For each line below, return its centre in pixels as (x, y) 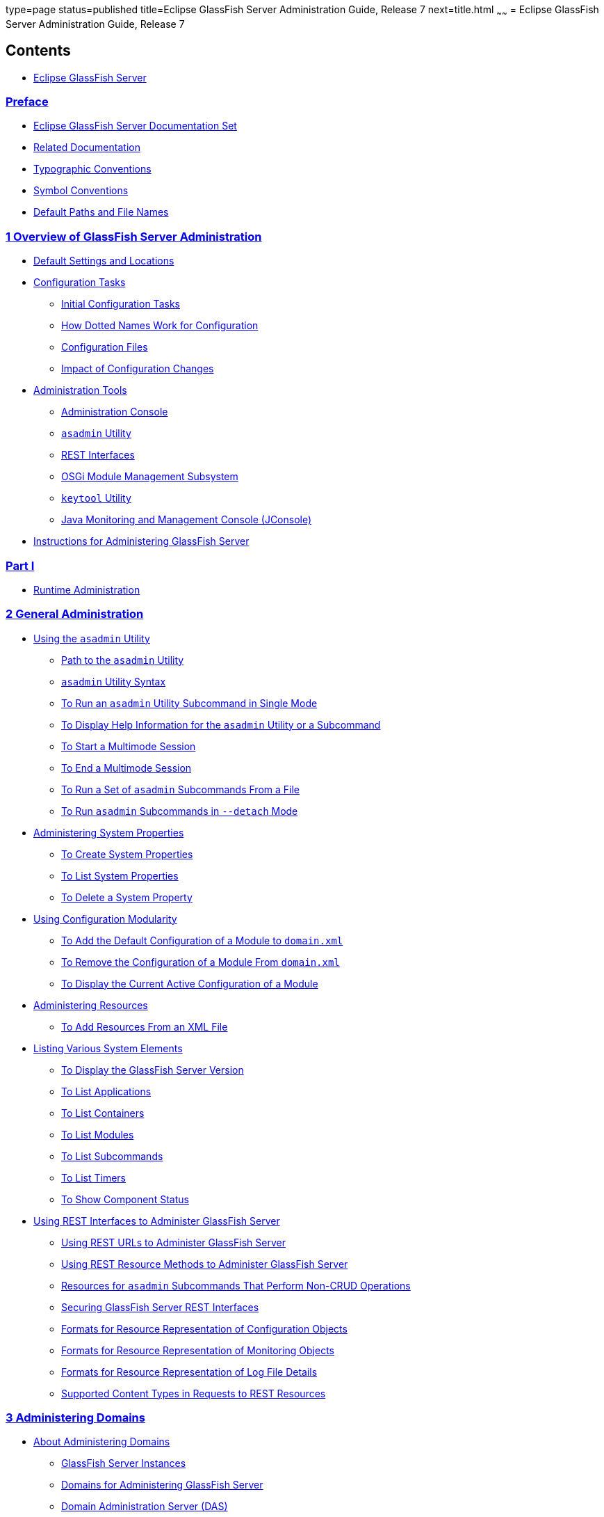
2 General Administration (75, 614)
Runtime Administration (87, 589)
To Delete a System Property (127, 897)
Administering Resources (91, 1005)
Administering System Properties (109, 832)
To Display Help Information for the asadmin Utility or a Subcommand (221, 724)
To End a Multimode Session (126, 768)
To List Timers (94, 1177)
